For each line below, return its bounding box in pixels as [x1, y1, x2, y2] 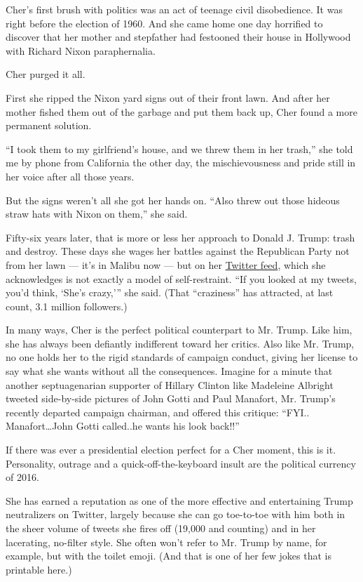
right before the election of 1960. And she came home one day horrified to [6, 15, 323, 30]
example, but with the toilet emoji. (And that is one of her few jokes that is [6, 548, 331, 563]
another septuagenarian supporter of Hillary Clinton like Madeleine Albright [6, 377, 334, 392]
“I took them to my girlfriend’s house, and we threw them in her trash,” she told [6, 141, 353, 156]
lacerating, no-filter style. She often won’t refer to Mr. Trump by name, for [6, 534, 327, 549]
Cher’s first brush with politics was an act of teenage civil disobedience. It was [6, 2, 343, 16]
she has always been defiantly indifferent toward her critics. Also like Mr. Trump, [6, 336, 355, 350]
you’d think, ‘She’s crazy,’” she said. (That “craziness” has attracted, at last [6, 285, 334, 300]
